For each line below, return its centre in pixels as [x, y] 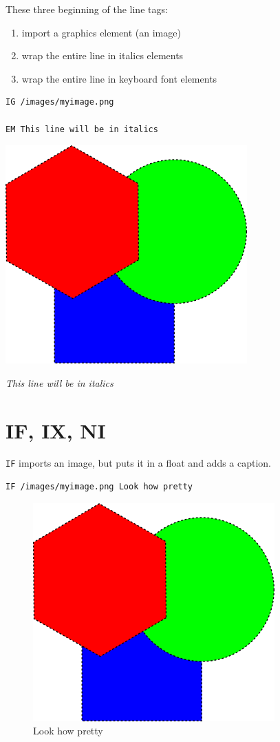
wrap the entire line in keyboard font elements [119, 78]
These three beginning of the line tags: [87, 9]
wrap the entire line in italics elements [103, 55]
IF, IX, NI [56, 430]
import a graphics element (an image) [101, 32]
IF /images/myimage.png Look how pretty [99, 487]
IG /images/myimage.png [60, 102]
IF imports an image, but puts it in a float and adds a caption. [139, 463]
